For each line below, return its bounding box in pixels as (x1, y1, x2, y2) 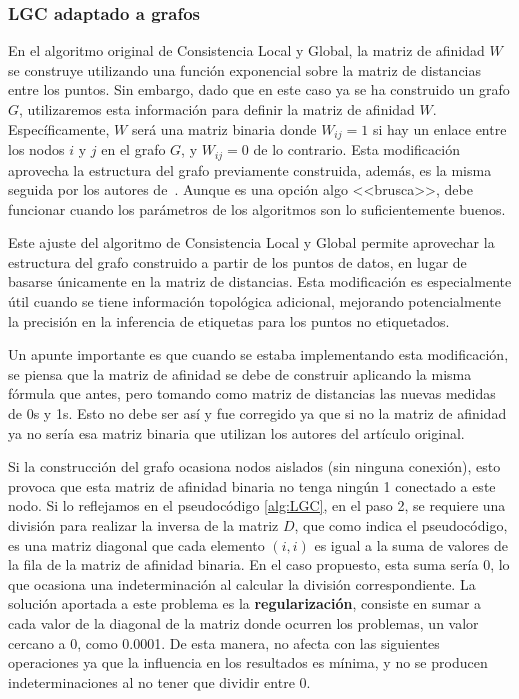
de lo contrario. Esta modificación (253, 139, 460, 160)
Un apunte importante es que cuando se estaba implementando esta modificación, (8, 344, 509, 365)
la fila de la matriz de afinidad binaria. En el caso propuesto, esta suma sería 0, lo (8, 554, 510, 575)
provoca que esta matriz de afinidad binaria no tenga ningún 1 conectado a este (8, 475, 496, 496)
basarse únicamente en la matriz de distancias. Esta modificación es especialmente (8, 271, 512, 292)
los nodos (8, 139, 65, 160)
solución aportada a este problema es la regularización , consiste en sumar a (8, 593, 482, 614)
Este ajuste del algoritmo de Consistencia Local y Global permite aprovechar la (8, 232, 495, 253)
